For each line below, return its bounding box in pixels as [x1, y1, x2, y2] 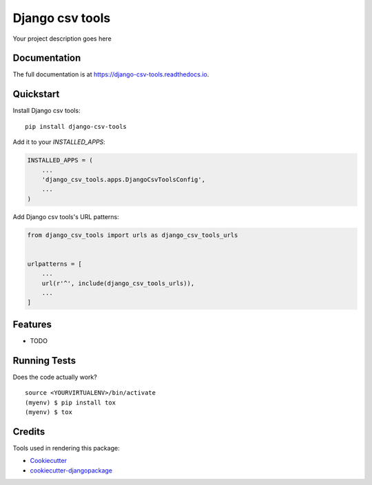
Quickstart [12, 88, 60, 100]
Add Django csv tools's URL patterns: [12, 212, 120, 220]
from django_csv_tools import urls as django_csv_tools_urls [27, 231, 238, 239]
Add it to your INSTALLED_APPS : [12, 138, 106, 146]
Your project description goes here [12, 34, 112, 43]
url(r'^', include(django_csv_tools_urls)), [41, 279, 195, 287]
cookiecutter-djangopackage [30, 466, 113, 475]
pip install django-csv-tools [25, 123, 127, 130]
